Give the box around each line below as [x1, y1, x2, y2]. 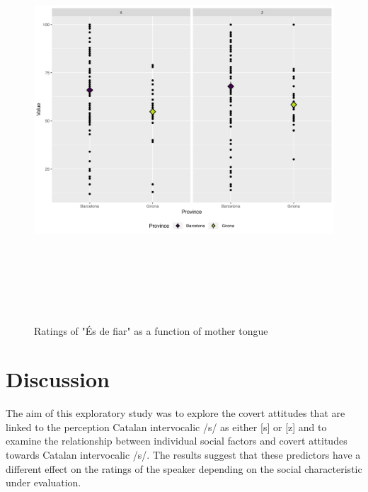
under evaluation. [6, 475, 81, 490]
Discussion [6, 365, 110, 394]
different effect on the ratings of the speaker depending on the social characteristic [6, 461, 362, 476]
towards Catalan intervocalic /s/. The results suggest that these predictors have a [6, 447, 361, 462]
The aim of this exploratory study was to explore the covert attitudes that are [6, 406, 345, 421]
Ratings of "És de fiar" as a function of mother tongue [34, 323, 268, 338]
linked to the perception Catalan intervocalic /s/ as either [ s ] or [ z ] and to [6, 419, 327, 434]
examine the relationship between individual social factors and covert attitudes [6, 433, 347, 448]
